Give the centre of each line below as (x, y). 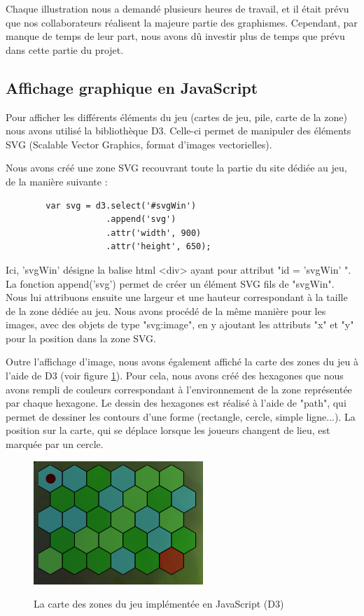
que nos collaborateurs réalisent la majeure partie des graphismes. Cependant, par (182, 22)
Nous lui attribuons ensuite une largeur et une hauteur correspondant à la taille (177, 297)
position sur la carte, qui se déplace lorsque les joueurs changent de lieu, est (168, 430)
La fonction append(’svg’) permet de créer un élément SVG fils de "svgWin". (170, 283)
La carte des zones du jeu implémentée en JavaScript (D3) (159, 604)
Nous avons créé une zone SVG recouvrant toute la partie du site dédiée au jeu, (176, 168)
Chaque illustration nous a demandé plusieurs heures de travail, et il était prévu (177, 8)
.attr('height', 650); (159, 247)
